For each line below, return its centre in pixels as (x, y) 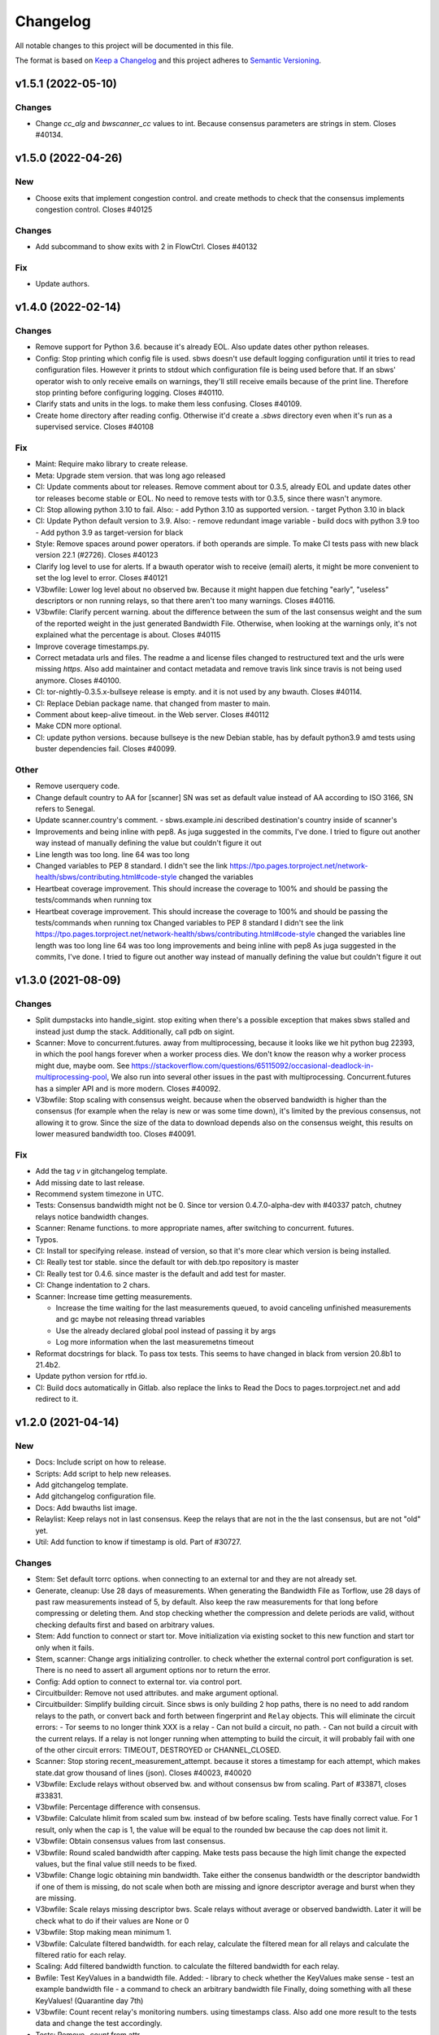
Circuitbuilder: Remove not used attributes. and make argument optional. (157, 1693)
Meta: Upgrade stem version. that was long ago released (130, 475)
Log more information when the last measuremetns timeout (155, 1342)
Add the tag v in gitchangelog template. (102, 1171)
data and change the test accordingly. (99, 2024)
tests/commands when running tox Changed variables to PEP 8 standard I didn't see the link (190, 922)
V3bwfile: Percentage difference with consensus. (118, 1806)
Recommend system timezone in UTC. (100, 1194)
